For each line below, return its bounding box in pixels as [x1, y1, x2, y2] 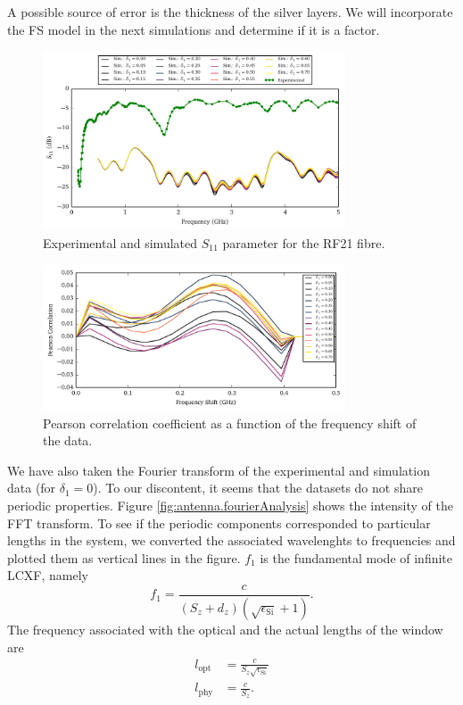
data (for [7, 478, 56, 497]
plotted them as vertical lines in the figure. [7, 548, 241, 567]
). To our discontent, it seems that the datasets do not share [93, 478, 423, 497]
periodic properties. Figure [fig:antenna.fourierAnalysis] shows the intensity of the [7, 496, 453, 515]
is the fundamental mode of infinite [260, 548, 453, 567]
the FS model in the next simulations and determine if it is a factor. [7, 20, 380, 38]
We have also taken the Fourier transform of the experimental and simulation [7, 460, 430, 479]
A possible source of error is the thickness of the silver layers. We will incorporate [7, 3, 453, 21]
